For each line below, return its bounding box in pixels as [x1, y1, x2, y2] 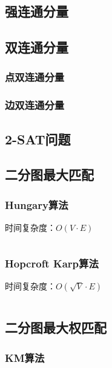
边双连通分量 [5, 97, 65, 113]
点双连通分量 [5, 69, 65, 85]
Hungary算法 [5, 197, 68, 212]
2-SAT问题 [5, 129, 71, 148]
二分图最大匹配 [5, 165, 94, 184]
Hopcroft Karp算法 [5, 255, 99, 271]
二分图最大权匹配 [5, 318, 107, 337]
